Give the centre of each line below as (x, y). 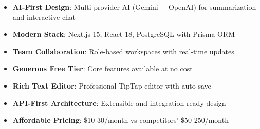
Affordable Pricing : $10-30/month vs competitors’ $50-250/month (120, 120)
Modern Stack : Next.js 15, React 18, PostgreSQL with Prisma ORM (124, 34)
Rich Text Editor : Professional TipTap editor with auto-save (112, 85)
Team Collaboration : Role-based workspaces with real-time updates (123, 51)
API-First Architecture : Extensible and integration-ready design (119, 103)
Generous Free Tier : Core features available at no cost (103, 68)
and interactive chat (44, 17)
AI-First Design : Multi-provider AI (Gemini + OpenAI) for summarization (134, 7)
